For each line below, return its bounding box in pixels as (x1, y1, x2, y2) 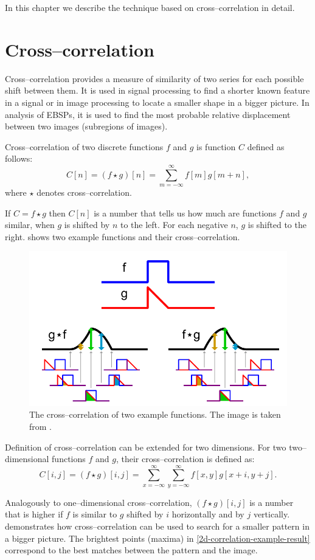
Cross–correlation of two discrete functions (5, 140, 164, 153)
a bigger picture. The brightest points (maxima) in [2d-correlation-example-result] (5, 531, 310, 544)
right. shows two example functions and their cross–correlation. (5, 230, 240, 243)
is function (196, 140, 236, 153)
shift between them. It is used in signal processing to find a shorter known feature (5, 84, 310, 97)
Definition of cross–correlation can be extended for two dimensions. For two (5, 440, 286, 453)
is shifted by (64, 218, 110, 231)
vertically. (253, 508, 290, 520)
